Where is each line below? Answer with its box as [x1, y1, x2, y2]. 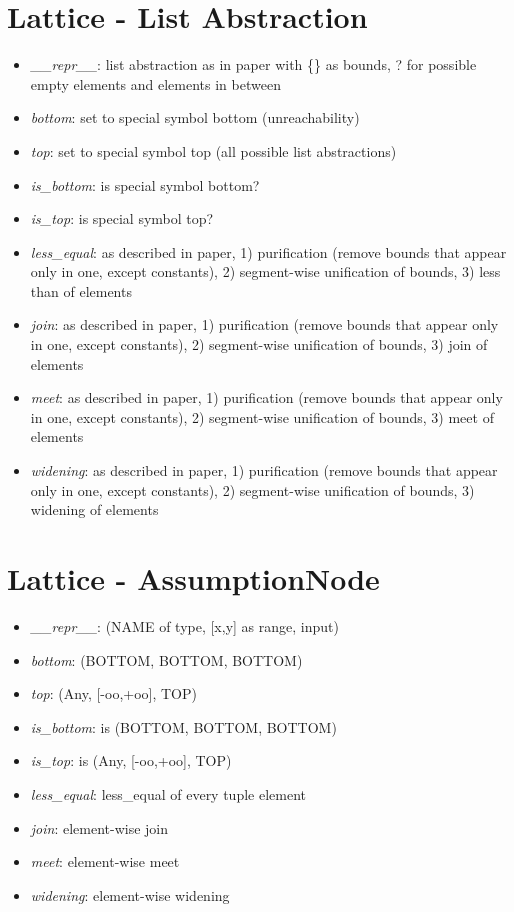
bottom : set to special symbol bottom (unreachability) [30, 107, 360, 128]
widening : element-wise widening [30, 884, 230, 905]
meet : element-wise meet [30, 851, 180, 872]
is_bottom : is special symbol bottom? [30, 174, 260, 195]
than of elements [30, 280, 132, 301]
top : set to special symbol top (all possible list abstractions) [30, 140, 397, 161]
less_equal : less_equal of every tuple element [30, 783, 306, 804]
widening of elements [30, 499, 159, 520]
